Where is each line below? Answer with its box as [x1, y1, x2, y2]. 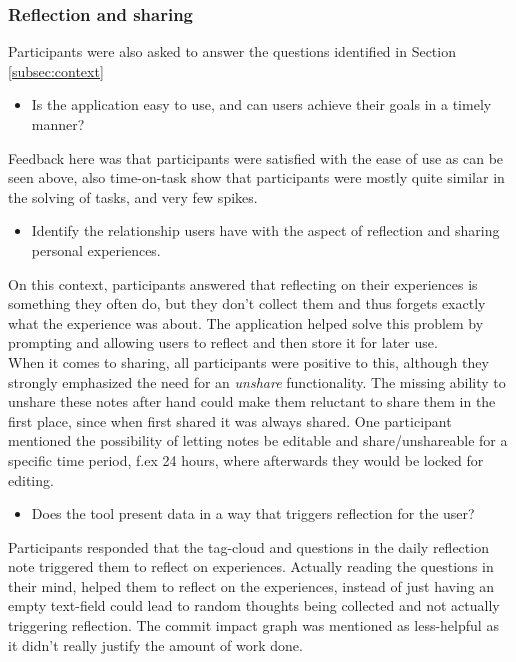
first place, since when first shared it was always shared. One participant [8, 410, 452, 431]
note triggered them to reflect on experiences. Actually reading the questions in [8, 556, 494, 577]
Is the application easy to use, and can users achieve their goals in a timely [31, 94, 492, 115]
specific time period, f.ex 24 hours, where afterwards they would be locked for [8, 449, 484, 470]
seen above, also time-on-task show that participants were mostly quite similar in [8, 167, 505, 188]
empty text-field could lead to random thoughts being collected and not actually [8, 595, 500, 616]
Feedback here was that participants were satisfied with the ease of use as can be [8, 147, 504, 168]
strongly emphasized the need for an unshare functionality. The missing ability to [8, 371, 506, 392]
